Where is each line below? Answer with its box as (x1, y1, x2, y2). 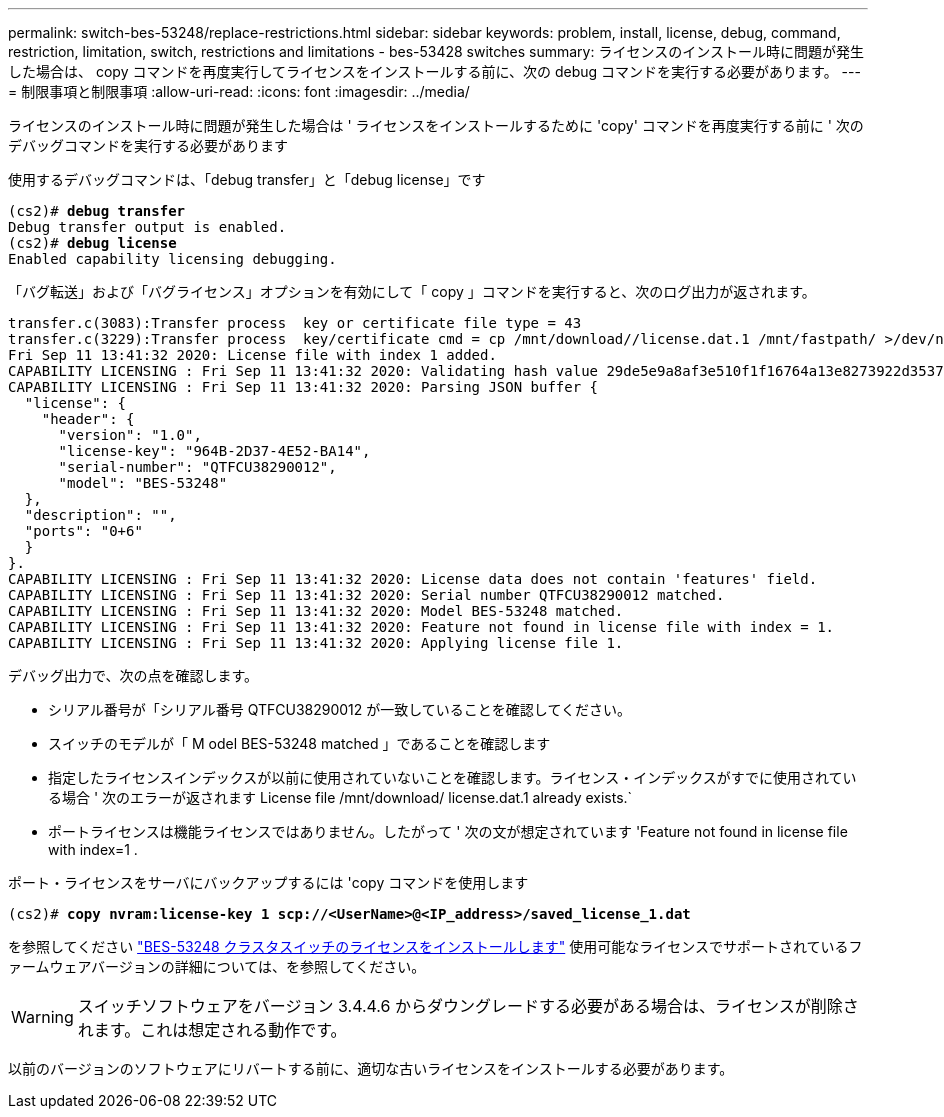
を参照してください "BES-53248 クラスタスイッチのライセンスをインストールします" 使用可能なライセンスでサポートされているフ (8, 938, 863, 955)
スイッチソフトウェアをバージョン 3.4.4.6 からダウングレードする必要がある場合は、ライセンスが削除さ (77, 996, 859, 1016)
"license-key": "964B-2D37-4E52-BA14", (58, 443, 371, 459)
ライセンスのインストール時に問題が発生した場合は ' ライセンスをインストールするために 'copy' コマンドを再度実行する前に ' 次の (8, 117, 864, 134)
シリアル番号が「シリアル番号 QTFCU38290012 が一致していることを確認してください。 (48, 701, 631, 718)
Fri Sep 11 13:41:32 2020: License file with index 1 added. (8, 347, 497, 363)
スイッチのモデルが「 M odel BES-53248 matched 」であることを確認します (48, 735, 551, 752)
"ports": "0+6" (24, 523, 143, 539)
